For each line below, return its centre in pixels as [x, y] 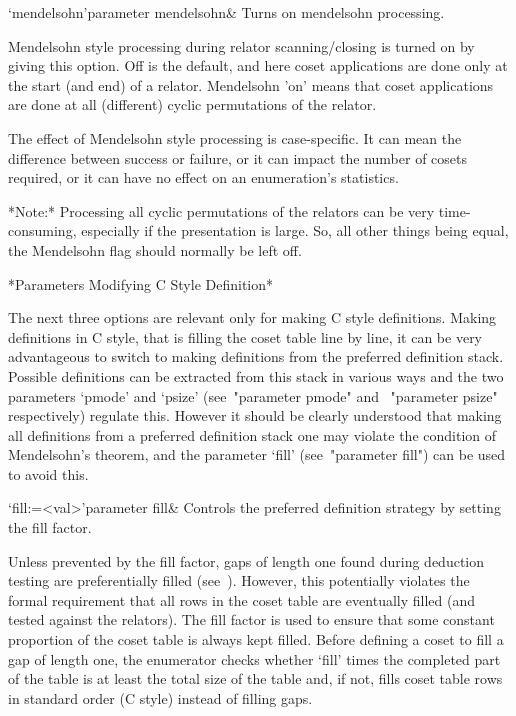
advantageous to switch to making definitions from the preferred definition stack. [256, 356]
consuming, [42, 230]
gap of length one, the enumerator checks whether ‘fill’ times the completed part [254, 658]
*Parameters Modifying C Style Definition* [141, 283]
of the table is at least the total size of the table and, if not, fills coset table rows [255, 678]
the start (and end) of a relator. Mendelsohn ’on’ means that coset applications [251, 84]
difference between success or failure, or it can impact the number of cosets [238, 157]
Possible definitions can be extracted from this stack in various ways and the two [256, 375]
